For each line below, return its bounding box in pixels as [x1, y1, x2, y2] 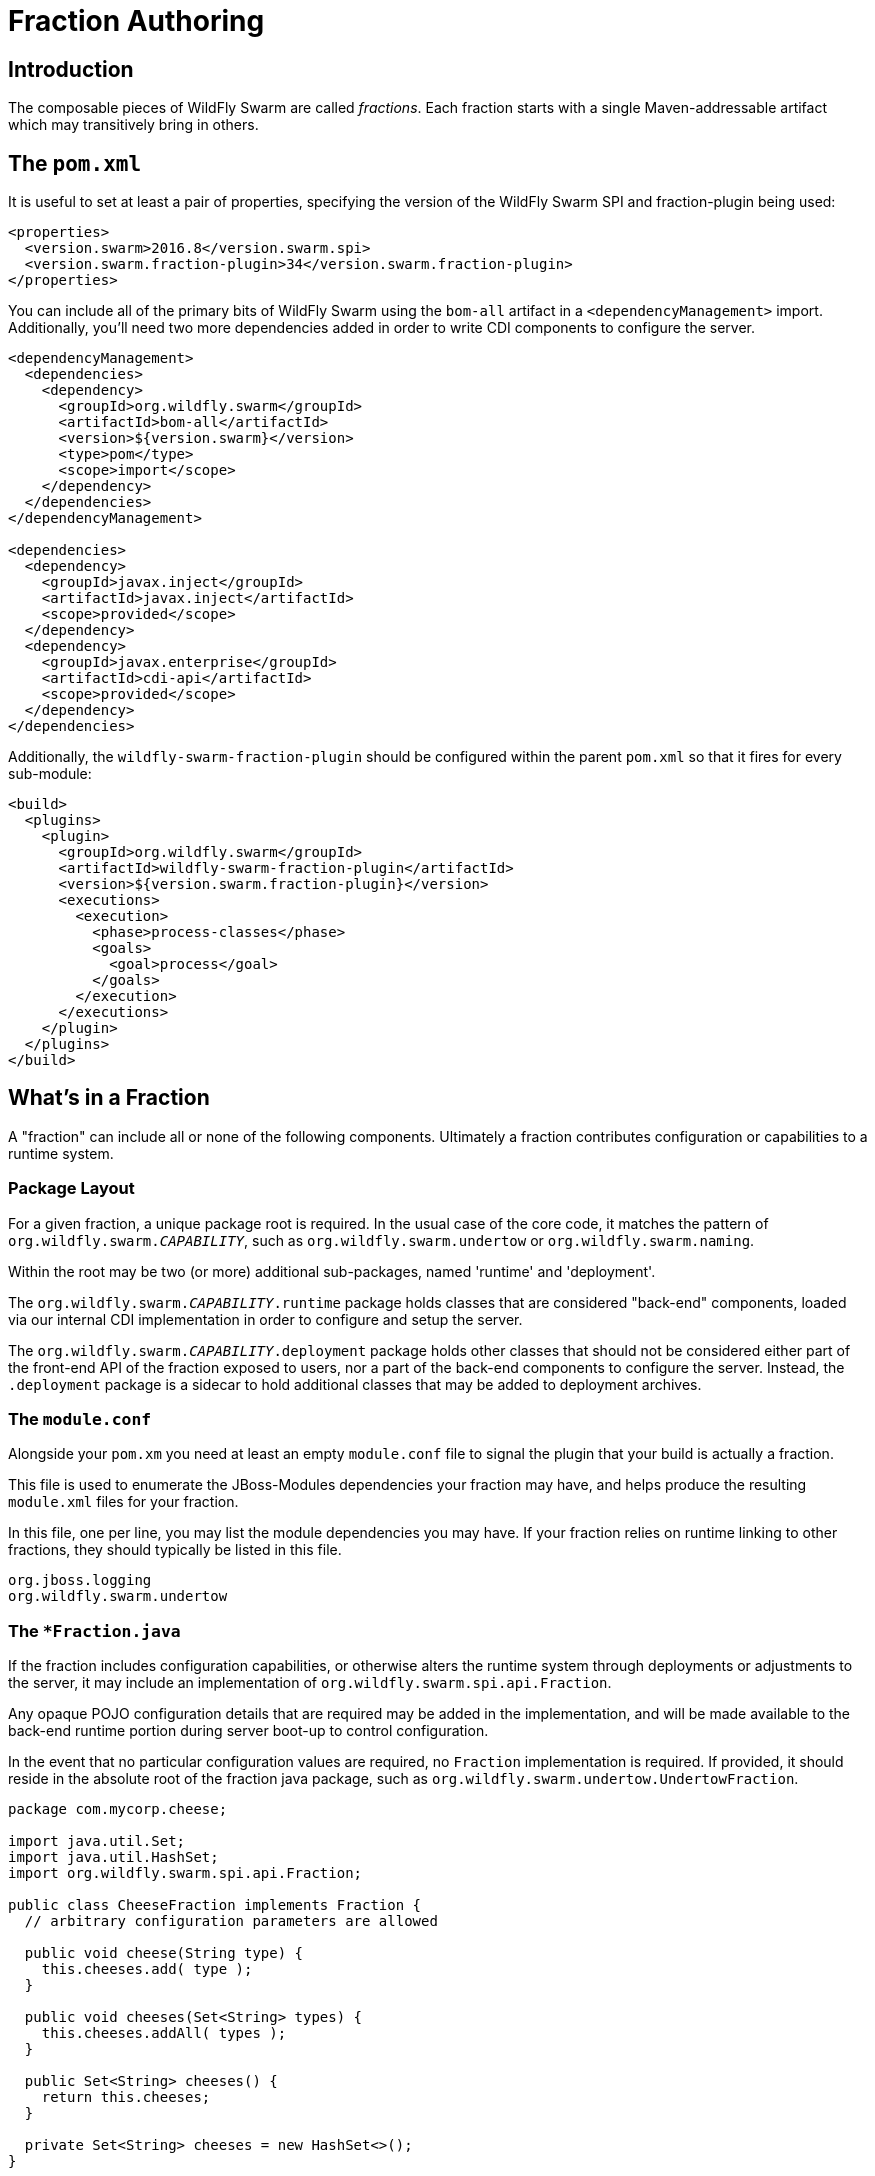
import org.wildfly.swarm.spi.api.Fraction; [8, 1865, 363, 1882]
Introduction [8, 56, 134, 82]
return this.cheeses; [41, 2089, 211, 2106]
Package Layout [8, 1178, 135, 1199]
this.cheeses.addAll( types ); [41, 2025, 287, 2042]
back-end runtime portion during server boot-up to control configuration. [8, 1722, 489, 1740]
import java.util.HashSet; [8, 1849, 219, 1866]
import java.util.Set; [8, 1833, 186, 1850]
